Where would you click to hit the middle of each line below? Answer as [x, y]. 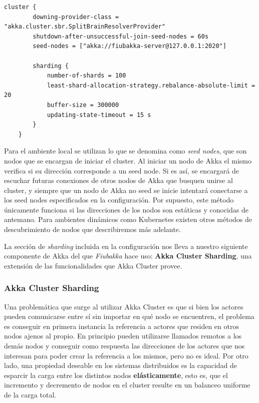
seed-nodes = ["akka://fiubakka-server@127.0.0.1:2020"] [129, 46]
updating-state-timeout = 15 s [99, 115]
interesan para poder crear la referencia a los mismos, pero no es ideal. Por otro [126, 355]
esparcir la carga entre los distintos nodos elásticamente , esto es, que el [116, 375]
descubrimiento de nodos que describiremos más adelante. [92, 229]
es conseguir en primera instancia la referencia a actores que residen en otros [121, 326]
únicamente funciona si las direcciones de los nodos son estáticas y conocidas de [126, 209]
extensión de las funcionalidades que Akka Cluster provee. [93, 265]
